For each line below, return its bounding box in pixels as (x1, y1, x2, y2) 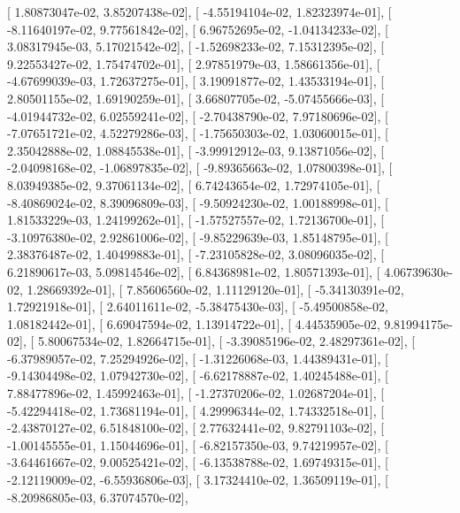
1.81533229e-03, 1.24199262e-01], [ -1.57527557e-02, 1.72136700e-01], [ (7, 211, 385, 229)
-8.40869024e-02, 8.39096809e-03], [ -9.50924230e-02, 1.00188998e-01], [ (7, 193, 388, 211)
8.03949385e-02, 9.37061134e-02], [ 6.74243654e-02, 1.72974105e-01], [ (7, 175, 380, 194)
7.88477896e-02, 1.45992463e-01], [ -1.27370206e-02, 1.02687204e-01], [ (7, 384, 385, 402)
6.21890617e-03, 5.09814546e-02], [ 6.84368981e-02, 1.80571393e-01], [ (7, 262, 380, 280)
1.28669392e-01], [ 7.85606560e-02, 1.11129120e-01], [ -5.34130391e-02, (27, 279, 404, 298)
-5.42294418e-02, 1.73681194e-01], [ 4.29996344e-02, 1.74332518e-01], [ (7, 401, 385, 419)
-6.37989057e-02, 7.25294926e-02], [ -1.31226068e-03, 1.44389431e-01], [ (7, 348, 388, 367)
